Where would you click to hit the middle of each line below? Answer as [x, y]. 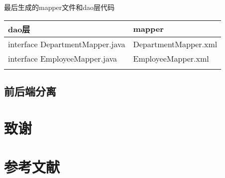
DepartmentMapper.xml [175, 44]
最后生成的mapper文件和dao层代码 [59, 7]
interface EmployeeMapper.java [62, 58]
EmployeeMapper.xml [171, 58]
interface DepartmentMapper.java [67, 44]
